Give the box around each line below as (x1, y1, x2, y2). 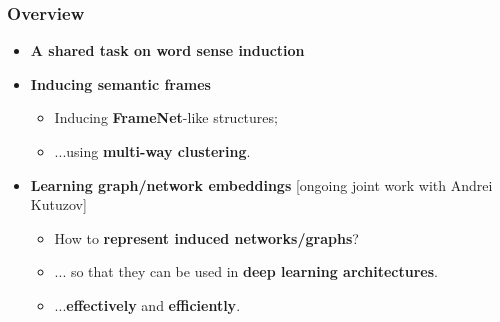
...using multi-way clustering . (54, 141, 251, 161)
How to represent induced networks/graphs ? (54, 227, 359, 248)
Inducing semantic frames (30, 73, 211, 94)
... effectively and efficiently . (54, 294, 241, 315)
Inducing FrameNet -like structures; (54, 107, 278, 128)
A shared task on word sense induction (30, 40, 305, 61)
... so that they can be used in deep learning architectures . (54, 261, 438, 282)
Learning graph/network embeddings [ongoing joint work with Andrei (30, 174, 493, 195)
